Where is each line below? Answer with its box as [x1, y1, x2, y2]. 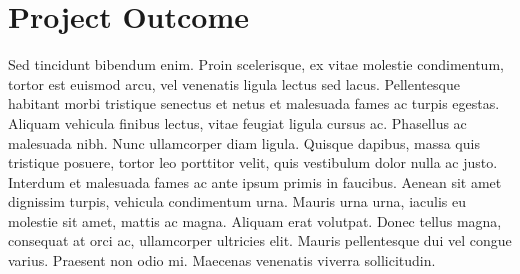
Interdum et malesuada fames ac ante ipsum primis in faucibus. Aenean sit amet [8, 171, 502, 192]
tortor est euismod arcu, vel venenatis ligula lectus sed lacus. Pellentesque [8, 73, 460, 94]
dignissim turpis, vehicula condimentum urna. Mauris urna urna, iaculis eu [8, 191, 466, 212]
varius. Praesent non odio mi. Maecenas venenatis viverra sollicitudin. [8, 250, 436, 271]
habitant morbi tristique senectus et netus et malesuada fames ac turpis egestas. [8, 93, 500, 114]
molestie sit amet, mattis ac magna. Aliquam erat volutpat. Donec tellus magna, [8, 210, 502, 231]
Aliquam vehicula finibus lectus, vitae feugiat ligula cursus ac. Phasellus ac [8, 112, 467, 133]
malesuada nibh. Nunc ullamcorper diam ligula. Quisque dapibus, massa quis [8, 132, 480, 153]
